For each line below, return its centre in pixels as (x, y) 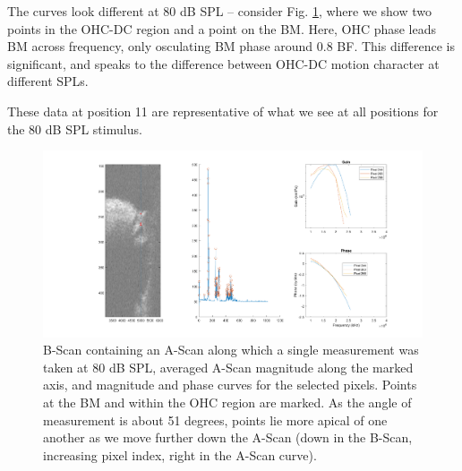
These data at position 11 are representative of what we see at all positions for (223, 111)
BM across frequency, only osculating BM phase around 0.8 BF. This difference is (231, 46)
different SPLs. (48, 81)
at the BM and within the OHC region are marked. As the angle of (227, 402)
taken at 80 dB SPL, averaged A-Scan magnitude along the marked (228, 367)
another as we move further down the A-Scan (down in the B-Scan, (228, 437)
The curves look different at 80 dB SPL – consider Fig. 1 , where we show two (219, 11)
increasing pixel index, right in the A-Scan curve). (180, 454)
